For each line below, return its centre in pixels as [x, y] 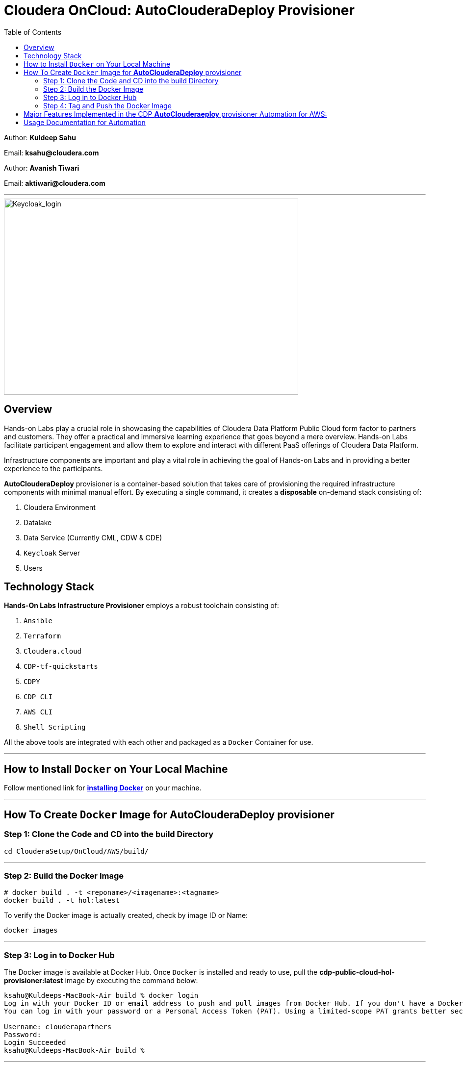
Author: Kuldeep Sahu [40, 137]
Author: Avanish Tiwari [42, 168]
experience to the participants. [53, 468]
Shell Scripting [55, 727]
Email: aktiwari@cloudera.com [55, 183]
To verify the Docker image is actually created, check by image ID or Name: [126, 915]
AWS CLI [38, 712]
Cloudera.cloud [53, 651]
